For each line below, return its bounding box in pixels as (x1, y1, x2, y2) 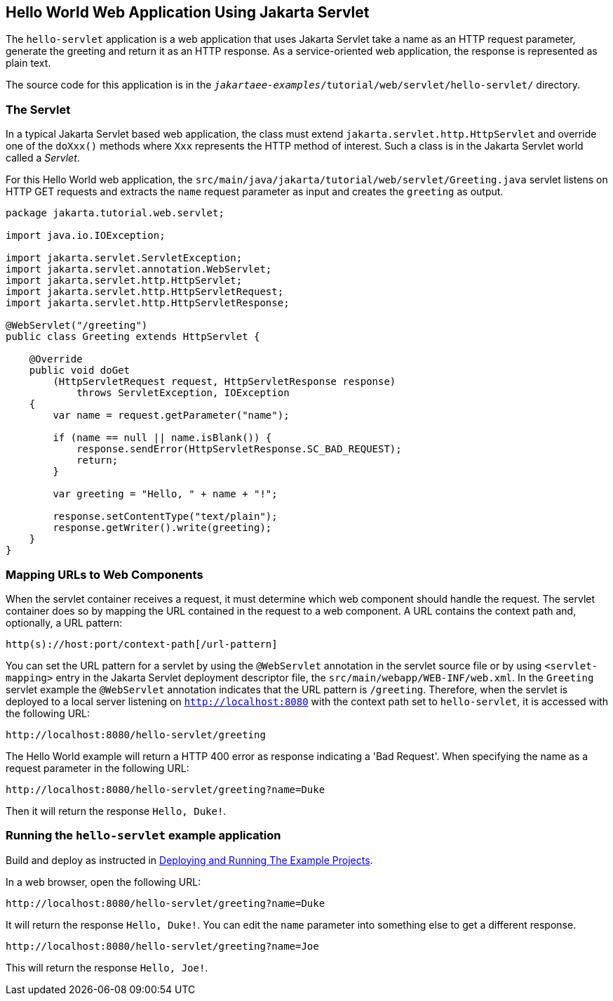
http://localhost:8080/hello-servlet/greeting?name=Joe (6, 940, 319, 952)
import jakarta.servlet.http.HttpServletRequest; (6, 286, 284, 298)
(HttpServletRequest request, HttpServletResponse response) (53, 376, 396, 388)
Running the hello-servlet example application (6, 828, 281, 843)
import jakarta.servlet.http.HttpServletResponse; (6, 297, 290, 309)
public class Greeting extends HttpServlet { (6, 331, 260, 343)
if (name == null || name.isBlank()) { (53, 432, 272, 444)
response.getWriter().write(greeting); (53, 522, 272, 534)
